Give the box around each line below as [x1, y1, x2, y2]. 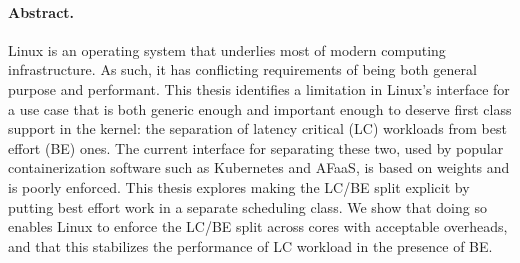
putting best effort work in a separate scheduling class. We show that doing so [8, 196, 487, 217]
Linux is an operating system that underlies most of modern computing [8, 39, 446, 60]
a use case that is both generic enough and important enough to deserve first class [8, 98, 512, 119]
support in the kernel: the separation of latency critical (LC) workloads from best [8, 118, 507, 139]
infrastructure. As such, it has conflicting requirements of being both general [8, 59, 477, 80]
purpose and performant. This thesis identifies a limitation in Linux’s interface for [8, 78, 510, 99]
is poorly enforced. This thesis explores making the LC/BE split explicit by [8, 176, 470, 197]
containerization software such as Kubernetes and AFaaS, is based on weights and [8, 157, 510, 178]
